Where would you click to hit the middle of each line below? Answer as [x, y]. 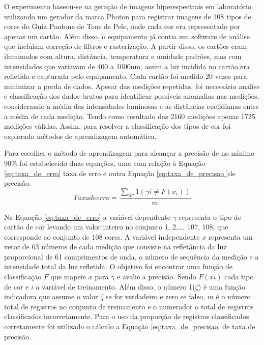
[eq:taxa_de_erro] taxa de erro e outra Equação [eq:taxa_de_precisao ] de [120, 173]
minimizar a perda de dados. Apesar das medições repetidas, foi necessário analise [132, 86]
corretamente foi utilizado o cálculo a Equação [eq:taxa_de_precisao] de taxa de [130, 326]
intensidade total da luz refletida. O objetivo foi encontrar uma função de [119, 266]
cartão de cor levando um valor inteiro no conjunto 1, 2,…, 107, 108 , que [116, 227]
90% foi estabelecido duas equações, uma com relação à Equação [105, 163]
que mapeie [68, 277]
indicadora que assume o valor [51, 296]
